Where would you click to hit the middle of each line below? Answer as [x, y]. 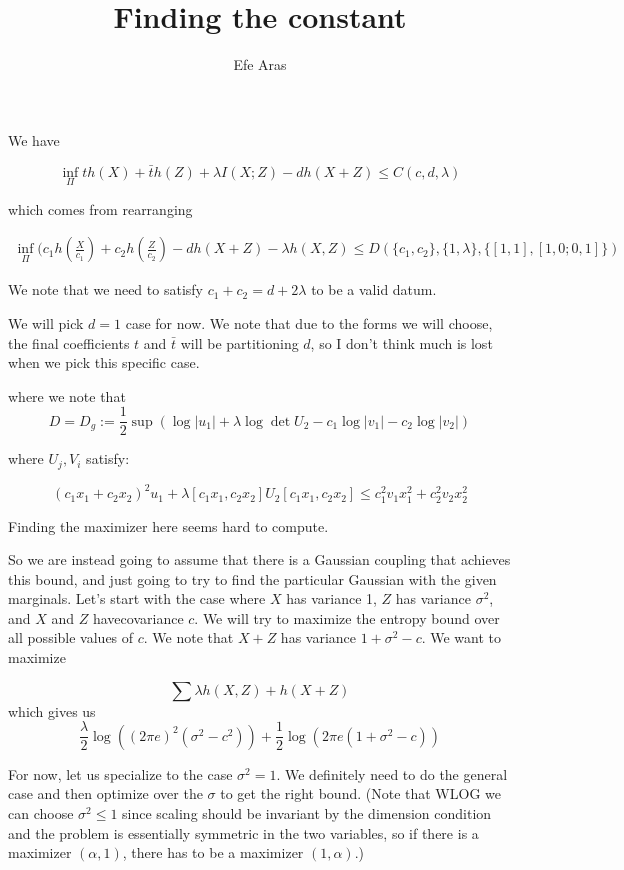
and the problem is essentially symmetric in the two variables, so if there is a [243, 832]
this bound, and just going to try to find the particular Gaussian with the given [252, 578]
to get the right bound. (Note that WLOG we [360, 793]
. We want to [461, 637]
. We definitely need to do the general [392, 773]
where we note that [67, 395]
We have [34, 139]
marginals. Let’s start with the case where [137, 598]
